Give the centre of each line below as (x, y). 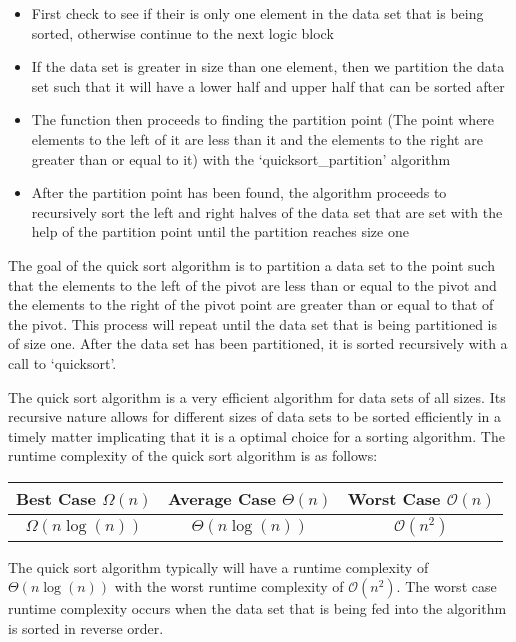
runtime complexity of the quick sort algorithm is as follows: (193, 455)
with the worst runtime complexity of (229, 586)
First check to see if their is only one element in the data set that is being (257, 13)
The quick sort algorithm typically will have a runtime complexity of (218, 566)
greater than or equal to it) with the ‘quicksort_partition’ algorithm (241, 158)
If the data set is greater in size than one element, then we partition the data (268, 66)
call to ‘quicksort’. (62, 362)
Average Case (222, 498)
